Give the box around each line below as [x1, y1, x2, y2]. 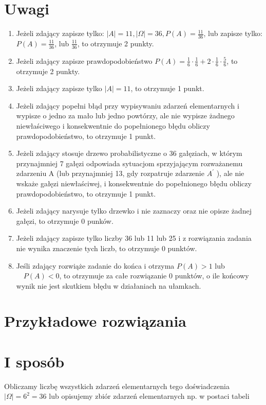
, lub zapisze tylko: [203, 28, 262, 39]
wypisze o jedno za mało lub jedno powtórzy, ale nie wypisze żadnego [16, 110, 235, 121]
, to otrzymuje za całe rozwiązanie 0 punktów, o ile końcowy [59, 270, 249, 281]
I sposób [4, 350, 65, 372]
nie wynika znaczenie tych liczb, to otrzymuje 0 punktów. [16, 242, 197, 253]
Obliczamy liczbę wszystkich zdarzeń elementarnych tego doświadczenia [4, 380, 230, 391]
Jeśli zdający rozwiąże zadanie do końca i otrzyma [16, 260, 175, 271]
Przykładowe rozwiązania [4, 310, 186, 331]
